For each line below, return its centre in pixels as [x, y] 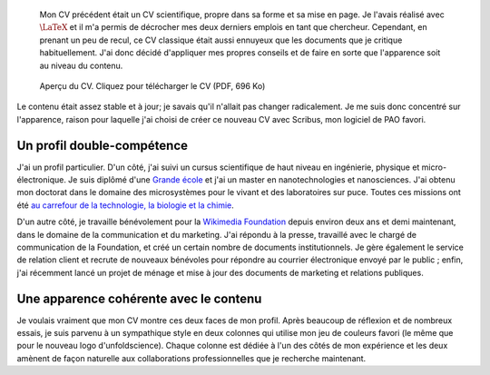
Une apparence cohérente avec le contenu [139, 298]
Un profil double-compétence [102, 145]
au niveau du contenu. [81, 65]
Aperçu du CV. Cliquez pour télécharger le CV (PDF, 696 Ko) [152, 85]
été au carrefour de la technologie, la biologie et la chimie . [126, 205]
